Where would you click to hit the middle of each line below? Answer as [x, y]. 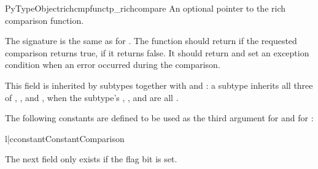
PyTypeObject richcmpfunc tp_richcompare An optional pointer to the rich [145, 8]
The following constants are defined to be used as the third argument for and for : [159, 118]
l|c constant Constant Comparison [65, 138]
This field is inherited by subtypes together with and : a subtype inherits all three [159, 85]
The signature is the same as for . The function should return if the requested [151, 41]
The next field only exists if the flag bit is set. [91, 159]
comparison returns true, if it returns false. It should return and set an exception [157, 52]
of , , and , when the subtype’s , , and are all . [92, 97]
